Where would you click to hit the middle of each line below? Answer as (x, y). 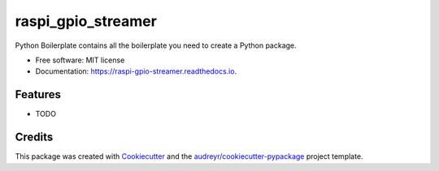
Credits (34, 137)
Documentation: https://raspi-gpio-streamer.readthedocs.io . (136, 71)
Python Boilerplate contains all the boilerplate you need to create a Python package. (156, 45)
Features (38, 94)
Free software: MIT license (80, 60)
